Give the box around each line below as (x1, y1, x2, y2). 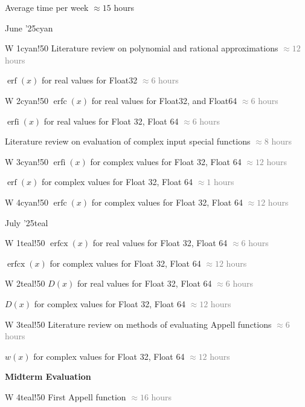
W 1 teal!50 (5, 236, 45, 249)
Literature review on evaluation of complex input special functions (5, 135, 251, 148)
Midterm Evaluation (5, 370, 91, 383)
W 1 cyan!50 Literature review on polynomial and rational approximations (5, 42, 278, 54)
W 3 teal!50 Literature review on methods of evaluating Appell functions (5, 317, 272, 330)
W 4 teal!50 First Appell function (5, 390, 126, 403)
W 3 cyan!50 (5, 155, 48, 168)
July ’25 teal (5, 216, 48, 229)
